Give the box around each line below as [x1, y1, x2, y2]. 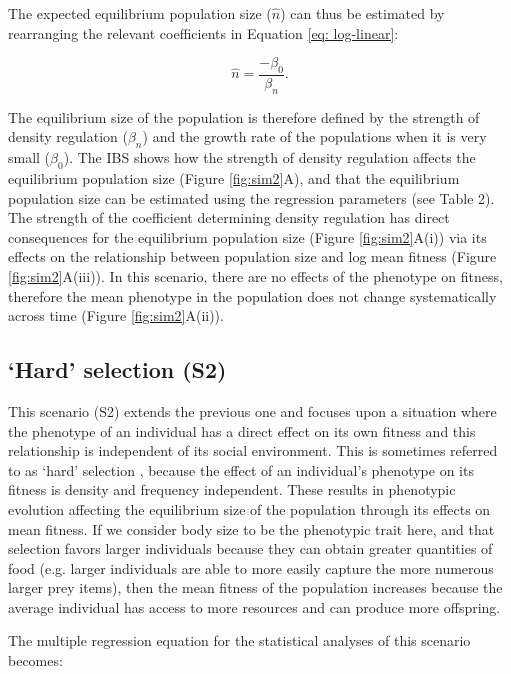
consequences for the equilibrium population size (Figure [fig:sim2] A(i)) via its [8, 226, 487, 247]
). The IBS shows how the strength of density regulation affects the [63, 147, 476, 168]
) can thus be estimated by [280, 3, 445, 23]
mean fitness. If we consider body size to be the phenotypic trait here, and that [8, 518, 495, 539]
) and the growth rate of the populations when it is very [142, 126, 487, 147]
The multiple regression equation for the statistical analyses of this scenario [8, 630, 471, 651]
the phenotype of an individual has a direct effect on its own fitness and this [8, 420, 476, 441]
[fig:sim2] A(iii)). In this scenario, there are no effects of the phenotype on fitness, [8, 265, 503, 286]
